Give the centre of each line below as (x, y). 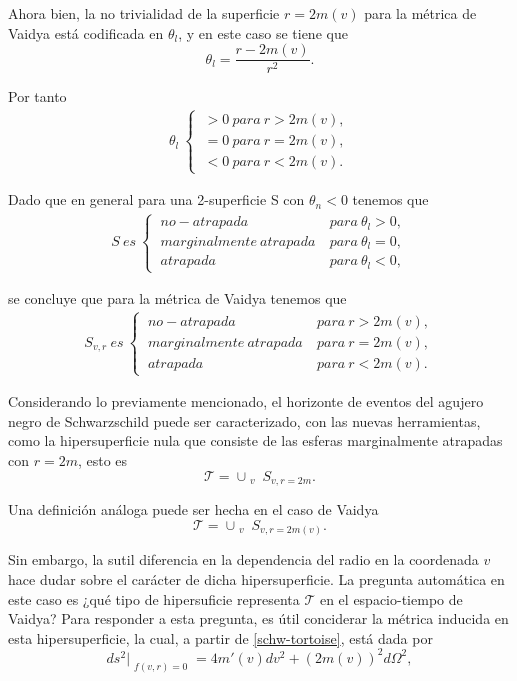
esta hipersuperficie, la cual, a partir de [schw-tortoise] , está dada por (220, 637)
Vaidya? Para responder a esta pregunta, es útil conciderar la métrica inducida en (258, 618)
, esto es (102, 460)
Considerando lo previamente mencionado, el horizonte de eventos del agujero (246, 401)
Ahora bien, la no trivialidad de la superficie (144, 13)
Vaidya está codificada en (86, 32)
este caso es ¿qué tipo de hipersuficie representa (154, 598)
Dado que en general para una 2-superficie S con (156, 199)
